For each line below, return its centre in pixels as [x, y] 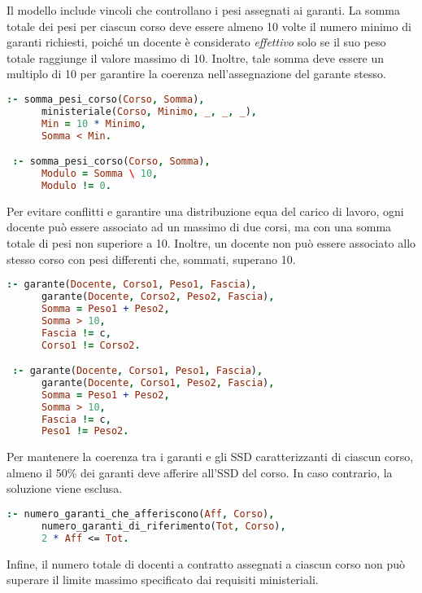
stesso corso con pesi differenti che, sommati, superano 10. [151, 259]
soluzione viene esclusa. [65, 488]
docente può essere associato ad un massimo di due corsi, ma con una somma [199, 227]
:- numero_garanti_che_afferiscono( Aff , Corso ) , [141, 514]
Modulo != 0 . [76, 185]
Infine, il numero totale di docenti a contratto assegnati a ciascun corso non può [206, 563]
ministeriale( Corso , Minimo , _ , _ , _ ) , [149, 111]
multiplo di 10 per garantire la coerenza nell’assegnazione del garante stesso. [196, 74]
